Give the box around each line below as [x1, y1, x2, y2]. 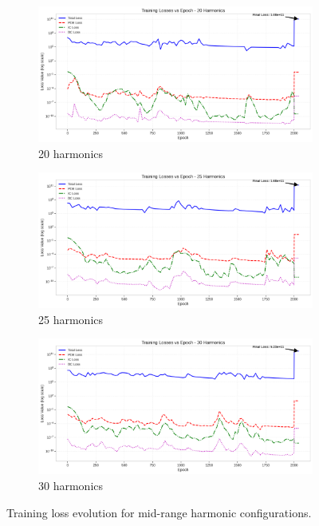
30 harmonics [38, 477, 104, 493]
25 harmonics [38, 310, 104, 327]
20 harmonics [38, 144, 104, 161]
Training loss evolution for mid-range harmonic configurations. [6, 504, 312, 520]
